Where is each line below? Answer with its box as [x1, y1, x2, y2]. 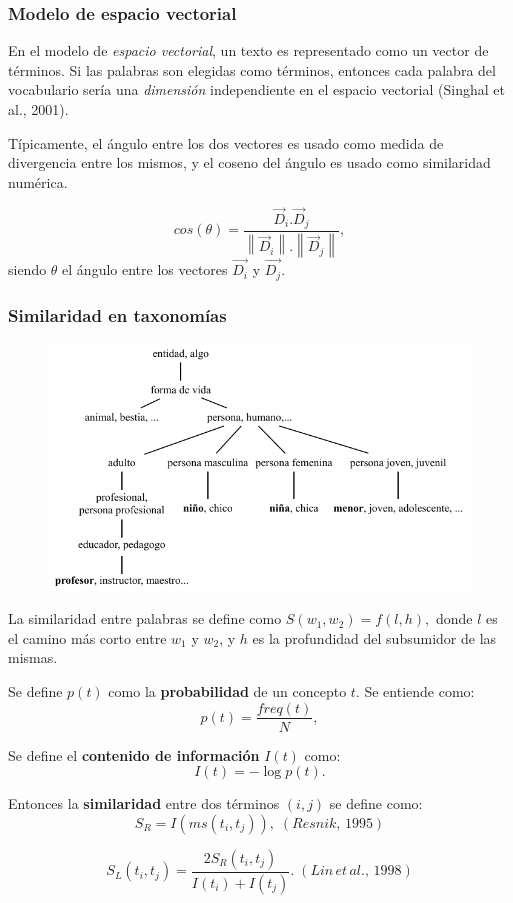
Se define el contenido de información [8, 744, 260, 765]
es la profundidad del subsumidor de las [252, 627, 497, 648]
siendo [8, 259, 47, 280]
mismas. [8, 647, 58, 668]
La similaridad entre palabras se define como [8, 608, 282, 629]
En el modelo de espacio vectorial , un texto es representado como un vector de [8, 40, 489, 61]
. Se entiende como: [355, 680, 475, 701]
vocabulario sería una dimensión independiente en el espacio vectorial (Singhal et [8, 79, 505, 100]
